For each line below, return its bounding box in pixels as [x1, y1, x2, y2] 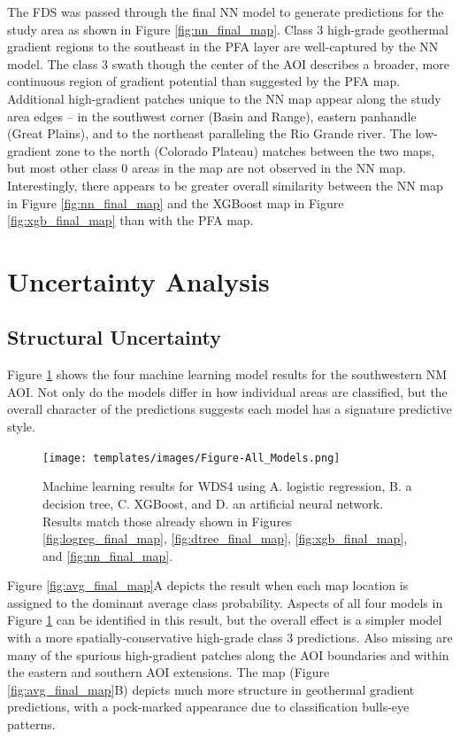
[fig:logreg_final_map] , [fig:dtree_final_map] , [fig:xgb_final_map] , [42, 529, 408, 548]
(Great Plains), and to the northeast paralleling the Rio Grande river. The [7, 124, 411, 143]
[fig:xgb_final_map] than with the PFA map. [7, 211, 254, 229]
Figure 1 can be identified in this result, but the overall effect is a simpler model [7, 611, 442, 629]
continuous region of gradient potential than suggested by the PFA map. [7, 72, 401, 90]
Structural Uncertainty [7, 323, 221, 351]
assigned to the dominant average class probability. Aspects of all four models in [7, 593, 443, 611]
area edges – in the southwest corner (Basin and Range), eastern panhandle [7, 106, 417, 125]
